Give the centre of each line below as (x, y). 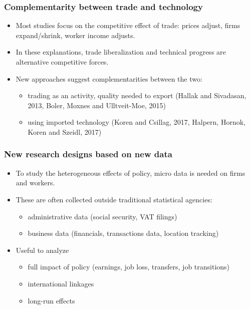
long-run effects (51, 300)
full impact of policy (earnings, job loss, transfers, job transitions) (129, 267)
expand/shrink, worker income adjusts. (75, 35)
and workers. (35, 183)
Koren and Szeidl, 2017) (65, 131)
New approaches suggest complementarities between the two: (109, 78)
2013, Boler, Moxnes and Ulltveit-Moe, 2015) (97, 105)
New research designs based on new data (88, 154)
